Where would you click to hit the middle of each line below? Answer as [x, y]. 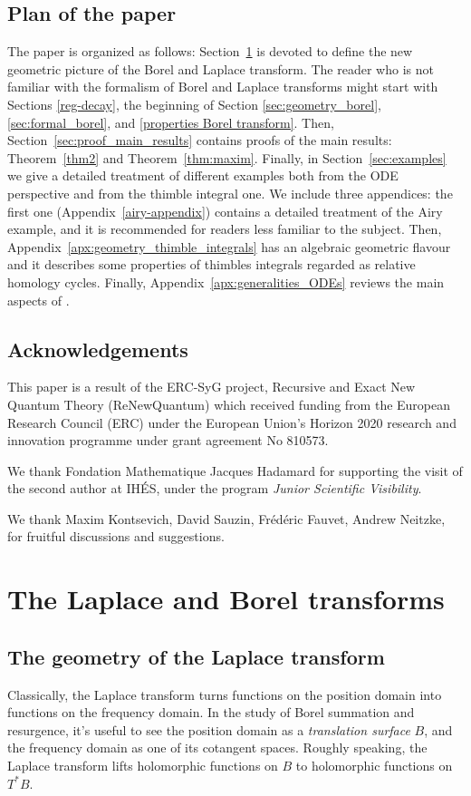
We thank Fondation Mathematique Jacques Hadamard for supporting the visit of [235, 470]
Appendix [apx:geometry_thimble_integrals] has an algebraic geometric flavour [229, 246]
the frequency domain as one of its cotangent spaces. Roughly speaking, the [217, 747]
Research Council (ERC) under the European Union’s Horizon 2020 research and [232, 422]
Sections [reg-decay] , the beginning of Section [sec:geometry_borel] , [194, 104]
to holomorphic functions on [374, 766]
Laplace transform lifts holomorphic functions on [143, 766]
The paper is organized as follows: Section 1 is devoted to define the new [210, 51]
